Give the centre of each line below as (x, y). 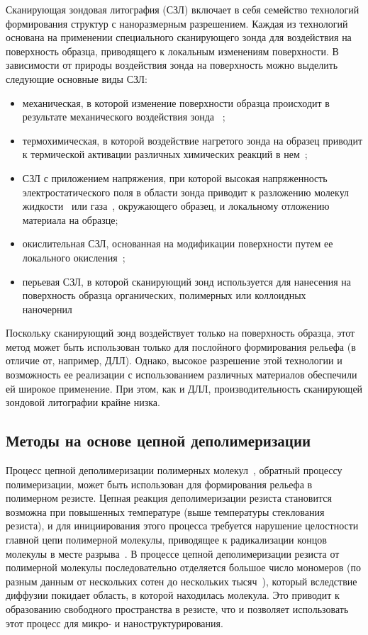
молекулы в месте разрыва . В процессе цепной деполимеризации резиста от (173, 553)
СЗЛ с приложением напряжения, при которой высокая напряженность (175, 178)
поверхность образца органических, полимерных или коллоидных (164, 295)
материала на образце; (70, 219)
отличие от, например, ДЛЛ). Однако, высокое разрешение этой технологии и (174, 360)
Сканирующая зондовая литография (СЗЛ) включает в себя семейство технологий (183, 9)
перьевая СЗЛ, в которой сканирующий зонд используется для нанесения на (186, 281)
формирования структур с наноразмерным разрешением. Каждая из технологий (177, 23)
